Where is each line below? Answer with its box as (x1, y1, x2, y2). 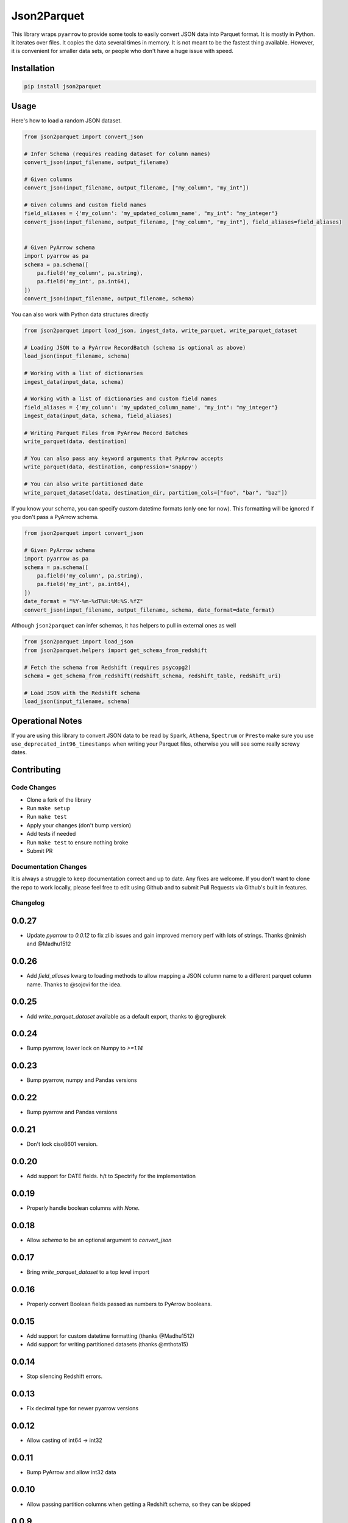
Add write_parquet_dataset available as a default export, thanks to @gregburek (26, 1012, 226, 1020)
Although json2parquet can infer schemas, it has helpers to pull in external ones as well (11, 622, 236, 629)
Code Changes (11, 783, 57, 792)
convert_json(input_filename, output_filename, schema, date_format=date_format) (24, 606, 275, 613)
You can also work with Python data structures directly (11, 311, 149, 318)
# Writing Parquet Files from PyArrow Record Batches (24, 429, 188, 436)
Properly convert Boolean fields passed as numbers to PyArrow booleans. (26, 1300, 213, 1307)
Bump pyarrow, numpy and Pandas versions (26, 1076, 137, 1084)
